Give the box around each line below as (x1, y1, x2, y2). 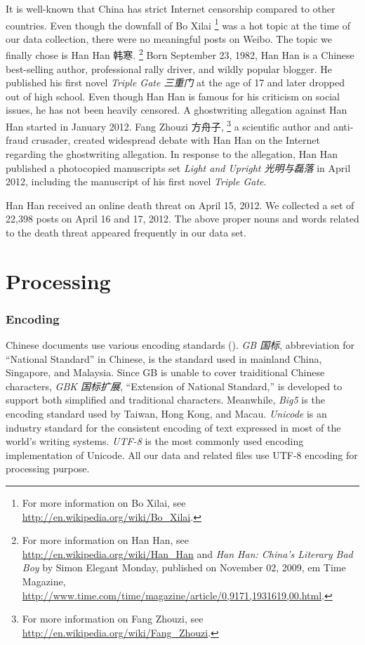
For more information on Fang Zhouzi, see (22, 611, 204, 626)
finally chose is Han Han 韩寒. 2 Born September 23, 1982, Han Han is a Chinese (6, 46, 354, 62)
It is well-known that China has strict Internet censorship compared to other (6, 1, 336, 15)
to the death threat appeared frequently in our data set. (6, 225, 246, 239)
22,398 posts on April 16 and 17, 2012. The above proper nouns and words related (6, 211, 359, 226)
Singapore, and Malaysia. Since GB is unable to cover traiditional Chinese (6, 365, 325, 380)
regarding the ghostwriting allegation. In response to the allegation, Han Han (6, 146, 338, 161)
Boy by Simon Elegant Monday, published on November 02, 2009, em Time (22, 560, 346, 575)
